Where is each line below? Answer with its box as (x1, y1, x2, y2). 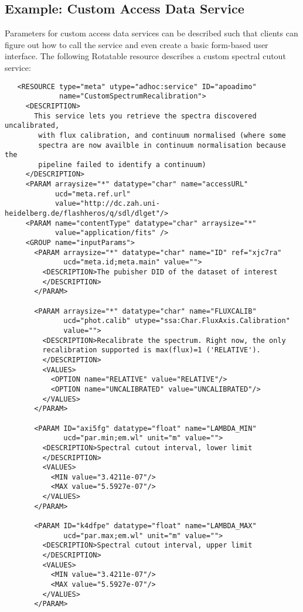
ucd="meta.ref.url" (55, 189, 131, 198)
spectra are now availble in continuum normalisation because (38, 141, 286, 149)
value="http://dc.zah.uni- (55, 199, 160, 208)
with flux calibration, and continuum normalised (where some (38, 131, 286, 140)
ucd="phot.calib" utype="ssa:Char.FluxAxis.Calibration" (63, 317, 290, 325)
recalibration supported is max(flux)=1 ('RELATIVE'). (42, 346, 261, 355)
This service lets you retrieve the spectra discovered (34, 111, 257, 120)
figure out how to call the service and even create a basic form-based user (5, 38, 268, 50)
